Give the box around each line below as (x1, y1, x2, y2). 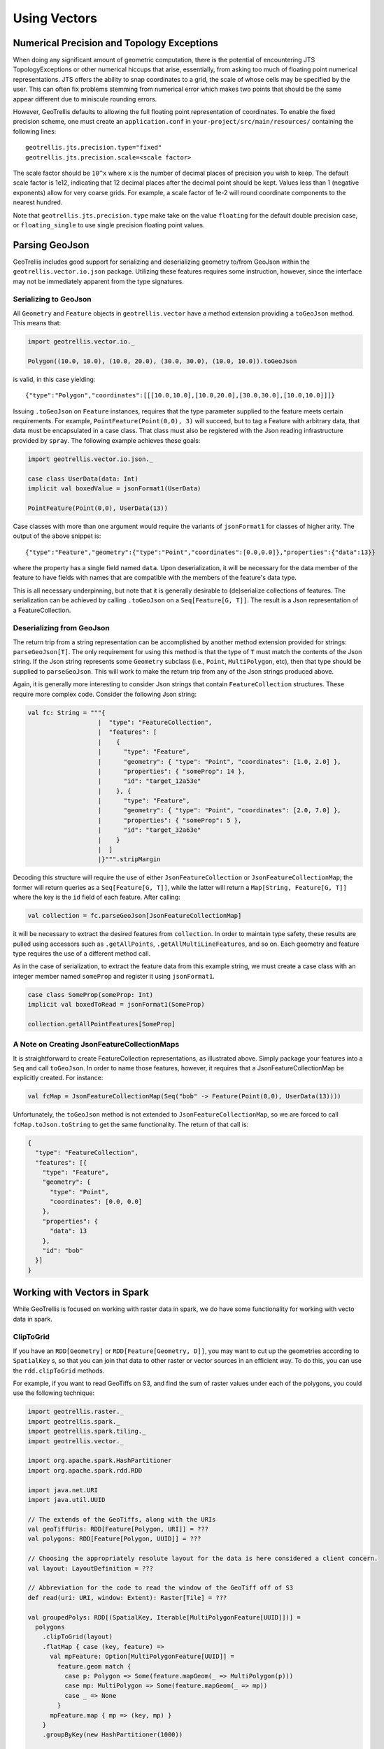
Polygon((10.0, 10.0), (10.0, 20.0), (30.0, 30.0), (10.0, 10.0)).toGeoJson (27, 357, 297, 365)
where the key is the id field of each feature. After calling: (13, 893, 181, 902)
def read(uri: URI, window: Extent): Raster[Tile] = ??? (27, 1594, 227, 1601)
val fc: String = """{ (27, 709, 106, 716)
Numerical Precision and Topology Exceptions (13, 37, 219, 49)
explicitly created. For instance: (13, 1074, 104, 1082)
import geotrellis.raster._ (27, 1408, 124, 1416)
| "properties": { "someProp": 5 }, (97, 816, 242, 824)
